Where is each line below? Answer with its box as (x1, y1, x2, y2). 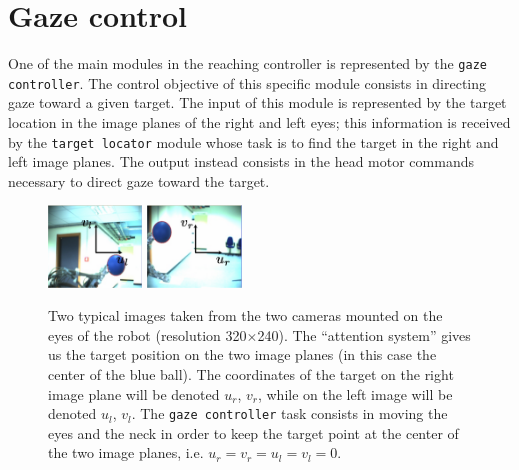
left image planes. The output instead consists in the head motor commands (8, 151, 474, 172)
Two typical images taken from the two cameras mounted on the (48, 305, 443, 326)
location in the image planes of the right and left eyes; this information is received (8, 112, 511, 133)
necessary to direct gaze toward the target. (8, 170, 270, 191)
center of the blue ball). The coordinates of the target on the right (48, 363, 454, 384)
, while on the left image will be (257, 383, 453, 404)
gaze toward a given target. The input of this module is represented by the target (8, 92, 507, 113)
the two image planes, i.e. (48, 442, 204, 463)
